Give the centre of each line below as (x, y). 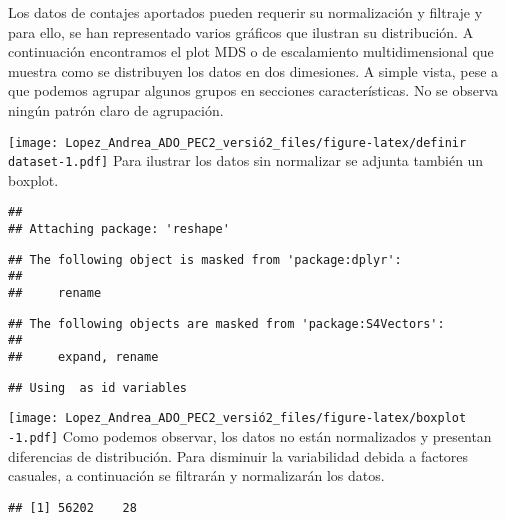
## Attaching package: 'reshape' (119, 229)
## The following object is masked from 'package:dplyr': (205, 259)
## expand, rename (83, 357)
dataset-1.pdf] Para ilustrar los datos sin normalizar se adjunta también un (246, 160)
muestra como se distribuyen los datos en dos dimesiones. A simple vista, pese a (253, 70)
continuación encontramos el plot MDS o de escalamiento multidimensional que (251, 51)
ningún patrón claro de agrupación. (116, 109)
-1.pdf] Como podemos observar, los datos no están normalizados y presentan (250, 436)
